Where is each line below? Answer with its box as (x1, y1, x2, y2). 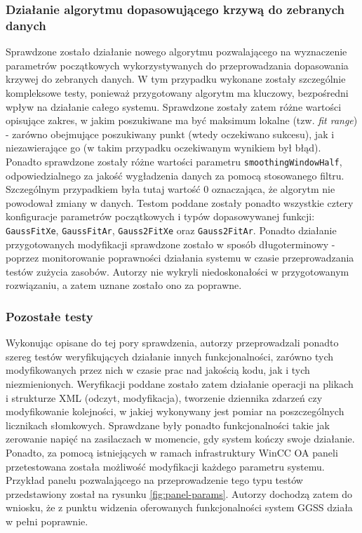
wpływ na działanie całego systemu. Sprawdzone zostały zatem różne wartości (6, 99, 342, 114)
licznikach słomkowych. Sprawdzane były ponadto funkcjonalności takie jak (6, 417, 330, 432)
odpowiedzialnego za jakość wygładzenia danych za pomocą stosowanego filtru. (6, 168, 344, 182)
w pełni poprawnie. (6, 513, 88, 528)
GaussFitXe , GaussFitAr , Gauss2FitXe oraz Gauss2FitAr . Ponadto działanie (6, 222, 337, 237)
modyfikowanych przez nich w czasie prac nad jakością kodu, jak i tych (6, 363, 310, 377)
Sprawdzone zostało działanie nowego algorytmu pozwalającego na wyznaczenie (6, 44, 347, 59)
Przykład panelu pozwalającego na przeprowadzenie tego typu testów (6, 473, 303, 487)
